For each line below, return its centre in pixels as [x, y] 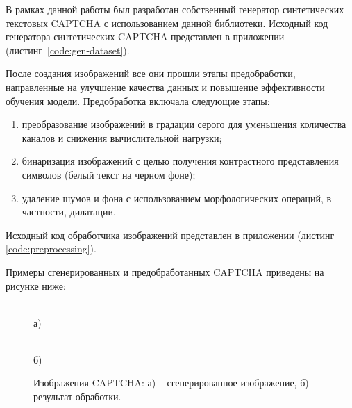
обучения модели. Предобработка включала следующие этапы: [138, 100]
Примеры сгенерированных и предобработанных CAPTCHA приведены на [165, 271]
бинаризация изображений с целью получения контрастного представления [180, 161]
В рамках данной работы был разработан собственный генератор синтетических [175, 9]
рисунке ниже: [36, 285]
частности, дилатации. [69, 212]
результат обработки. [77, 397]
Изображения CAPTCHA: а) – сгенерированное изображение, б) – [175, 383]
